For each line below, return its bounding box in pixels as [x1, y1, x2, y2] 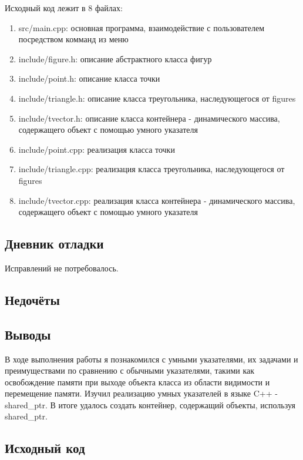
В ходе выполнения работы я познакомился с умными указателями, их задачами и [5, 352, 298, 365]
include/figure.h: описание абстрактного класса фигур [18, 52, 212, 65]
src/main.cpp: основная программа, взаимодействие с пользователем [18, 21, 265, 33]
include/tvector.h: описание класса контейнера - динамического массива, [18, 112, 280, 124]
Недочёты [5, 290, 60, 308]
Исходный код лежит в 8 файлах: [5, 2, 123, 14]
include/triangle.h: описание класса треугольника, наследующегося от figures [18, 92, 296, 104]
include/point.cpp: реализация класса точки [18, 143, 175, 155]
